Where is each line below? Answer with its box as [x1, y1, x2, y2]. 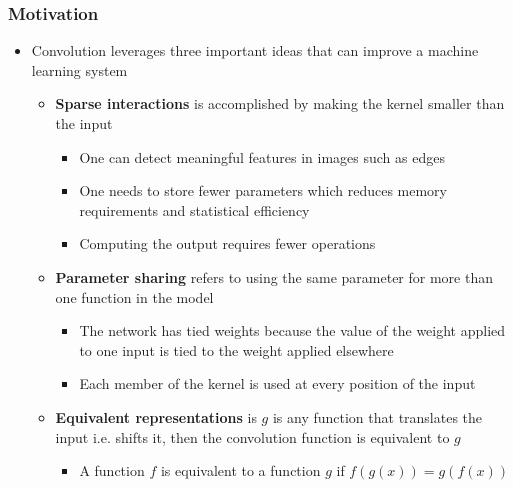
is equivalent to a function [160, 460, 321, 481]
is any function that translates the [272, 406, 483, 427]
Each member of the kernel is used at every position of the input [79, 373, 476, 394]
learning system [31, 59, 128, 80]
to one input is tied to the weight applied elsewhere [79, 339, 394, 360]
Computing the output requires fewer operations [79, 233, 376, 254]
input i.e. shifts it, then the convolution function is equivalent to [55, 426, 450, 447]
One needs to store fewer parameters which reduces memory [79, 180, 447, 201]
